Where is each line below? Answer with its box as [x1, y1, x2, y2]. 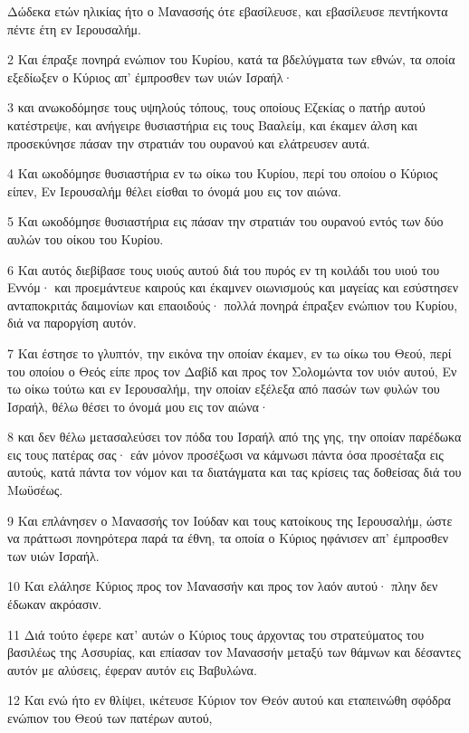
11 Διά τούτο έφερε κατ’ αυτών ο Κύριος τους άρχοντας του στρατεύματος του [7, 624, 425, 643]
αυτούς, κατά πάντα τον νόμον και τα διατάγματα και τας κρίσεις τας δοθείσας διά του [7, 462, 462, 481]
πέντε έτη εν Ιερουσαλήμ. [7, 19, 141, 38]
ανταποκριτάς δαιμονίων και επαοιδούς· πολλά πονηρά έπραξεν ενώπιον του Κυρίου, [7, 295, 458, 314]
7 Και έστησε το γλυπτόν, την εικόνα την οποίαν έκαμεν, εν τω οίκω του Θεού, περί [7, 343, 452, 362]
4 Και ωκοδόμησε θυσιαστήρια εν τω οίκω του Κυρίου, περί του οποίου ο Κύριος [7, 164, 438, 183]
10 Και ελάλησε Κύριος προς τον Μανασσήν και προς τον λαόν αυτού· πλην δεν [7, 576, 438, 595]
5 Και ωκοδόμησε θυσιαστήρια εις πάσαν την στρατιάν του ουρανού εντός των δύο [7, 212, 444, 231]
